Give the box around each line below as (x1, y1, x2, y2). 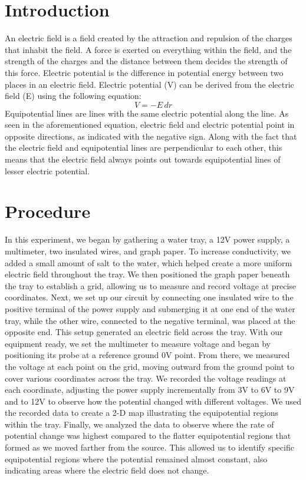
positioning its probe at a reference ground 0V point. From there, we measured (5, 349, 290, 361)
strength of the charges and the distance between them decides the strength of (5, 55, 288, 67)
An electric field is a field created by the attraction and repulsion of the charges (5, 32, 292, 44)
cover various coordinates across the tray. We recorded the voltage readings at (5, 372, 287, 384)
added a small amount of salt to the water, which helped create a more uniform (5, 256, 292, 269)
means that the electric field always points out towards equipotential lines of (5, 153, 281, 165)
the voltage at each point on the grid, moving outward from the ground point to (5, 360, 294, 372)
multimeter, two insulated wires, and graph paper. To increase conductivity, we (5, 244, 291, 257)
